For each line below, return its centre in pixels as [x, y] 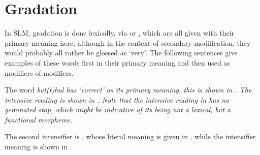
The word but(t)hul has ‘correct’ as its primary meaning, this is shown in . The [128, 90]
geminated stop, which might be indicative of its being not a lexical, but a [118, 110]
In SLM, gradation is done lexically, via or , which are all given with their [119, 33]
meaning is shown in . [38, 147]
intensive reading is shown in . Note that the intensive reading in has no [117, 99]
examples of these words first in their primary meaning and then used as [117, 62]
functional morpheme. [39, 119]
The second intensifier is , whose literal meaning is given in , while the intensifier [130, 136]
